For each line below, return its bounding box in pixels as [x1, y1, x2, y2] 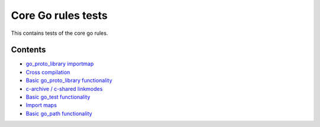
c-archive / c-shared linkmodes [25, 85, 103, 92]
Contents [11, 45, 46, 55]
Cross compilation [25, 69, 71, 76]
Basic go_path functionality [25, 110, 92, 117]
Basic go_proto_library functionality [25, 77, 113, 84]
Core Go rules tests [11, 9, 108, 22]
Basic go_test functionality [25, 93, 91, 100]
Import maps [25, 102, 57, 109]
